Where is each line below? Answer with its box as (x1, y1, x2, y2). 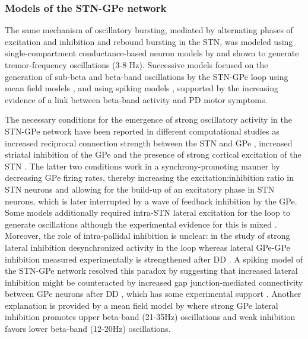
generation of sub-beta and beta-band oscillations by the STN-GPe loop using (5, 70, 288, 82)
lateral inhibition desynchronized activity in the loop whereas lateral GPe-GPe (5, 241, 290, 253)
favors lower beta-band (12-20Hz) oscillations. (5, 322, 171, 335)
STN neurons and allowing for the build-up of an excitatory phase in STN (5, 183, 275, 195)
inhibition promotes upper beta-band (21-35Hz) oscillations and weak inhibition (5, 311, 296, 323)
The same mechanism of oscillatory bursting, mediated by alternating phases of (5, 24, 293, 36)
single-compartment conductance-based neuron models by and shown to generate (5, 47, 299, 59)
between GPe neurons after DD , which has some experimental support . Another (5, 287, 301, 300)
